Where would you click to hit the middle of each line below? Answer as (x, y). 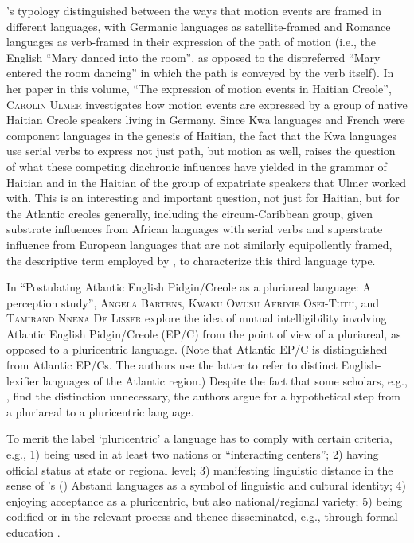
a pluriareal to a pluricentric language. (100, 411)
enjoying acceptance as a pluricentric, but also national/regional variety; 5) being (205, 500)
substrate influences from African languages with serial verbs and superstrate (195, 229)
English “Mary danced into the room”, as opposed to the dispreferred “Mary (193, 57)
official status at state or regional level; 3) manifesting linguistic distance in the (200, 469)
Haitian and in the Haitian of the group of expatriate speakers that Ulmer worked (207, 182)
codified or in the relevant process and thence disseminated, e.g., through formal (202, 516)
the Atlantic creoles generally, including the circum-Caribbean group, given (189, 213)
